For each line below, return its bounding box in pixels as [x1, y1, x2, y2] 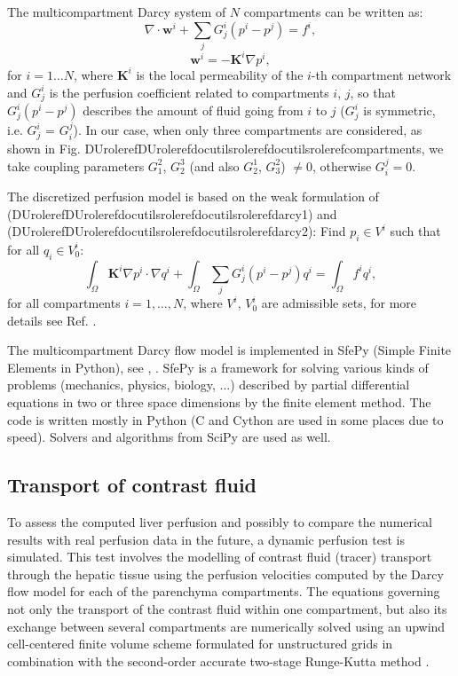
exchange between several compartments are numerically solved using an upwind [7, 617, 446, 635]
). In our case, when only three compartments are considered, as [73, 121, 422, 139]
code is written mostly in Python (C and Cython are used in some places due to [7, 410, 444, 428]
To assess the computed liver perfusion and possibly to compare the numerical [7, 513, 433, 531]
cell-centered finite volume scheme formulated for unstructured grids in [7, 634, 393, 653]
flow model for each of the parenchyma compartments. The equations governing [7, 582, 440, 601]
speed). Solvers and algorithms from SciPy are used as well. [7, 428, 331, 446]
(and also [189, 156, 240, 175]
